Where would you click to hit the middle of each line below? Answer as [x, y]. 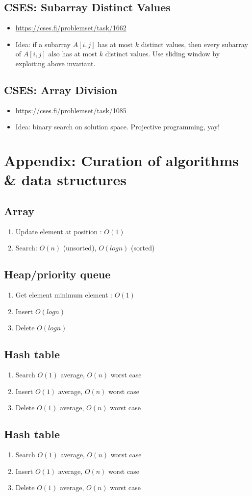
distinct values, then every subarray [194, 44]
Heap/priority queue [57, 274]
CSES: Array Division [61, 89]
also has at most [73, 54]
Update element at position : [59, 231]
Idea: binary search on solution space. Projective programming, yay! [118, 127]
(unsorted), [80, 248]
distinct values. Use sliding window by [163, 54]
